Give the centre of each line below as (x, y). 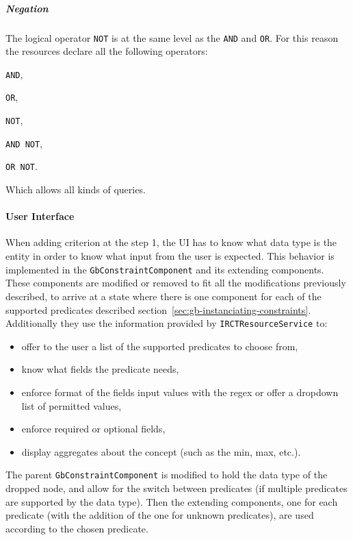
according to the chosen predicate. (77, 528)
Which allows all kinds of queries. (76, 189)
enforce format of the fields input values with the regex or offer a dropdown (180, 392)
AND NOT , (24, 143)
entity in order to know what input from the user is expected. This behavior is (170, 256)
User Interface (40, 216)
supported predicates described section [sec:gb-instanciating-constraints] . (158, 309)
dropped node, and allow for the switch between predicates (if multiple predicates (176, 488)
